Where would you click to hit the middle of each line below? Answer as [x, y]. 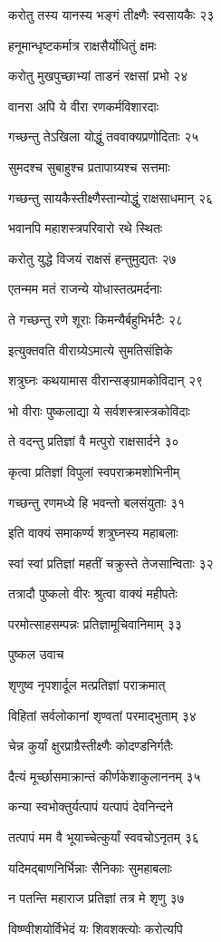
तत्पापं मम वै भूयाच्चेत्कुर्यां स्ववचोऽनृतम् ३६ [104, 837]
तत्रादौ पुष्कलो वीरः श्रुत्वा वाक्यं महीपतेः [93, 593]
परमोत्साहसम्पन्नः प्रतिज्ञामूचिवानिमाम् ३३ [95, 623]
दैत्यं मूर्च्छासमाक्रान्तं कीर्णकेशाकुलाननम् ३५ [105, 776]
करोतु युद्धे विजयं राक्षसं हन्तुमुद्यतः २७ [92, 258]
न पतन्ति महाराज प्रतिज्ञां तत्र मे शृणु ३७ [96, 898]
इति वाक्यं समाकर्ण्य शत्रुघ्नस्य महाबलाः [93, 533]
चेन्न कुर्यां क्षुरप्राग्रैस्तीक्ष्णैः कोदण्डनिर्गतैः [91, 746]
